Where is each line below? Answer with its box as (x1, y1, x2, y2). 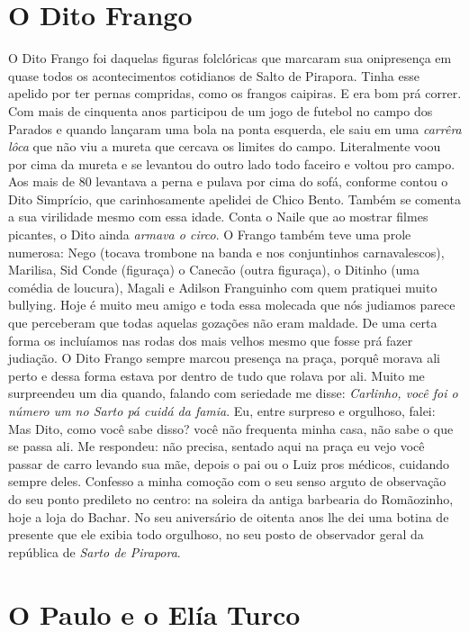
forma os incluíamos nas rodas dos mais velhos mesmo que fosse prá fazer (8, 330, 413, 349)
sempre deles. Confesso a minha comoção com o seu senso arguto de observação (8, 472, 446, 491)
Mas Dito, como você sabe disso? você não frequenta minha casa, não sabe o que (8, 419, 454, 438)
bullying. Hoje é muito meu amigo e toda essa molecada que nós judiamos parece (8, 295, 455, 314)
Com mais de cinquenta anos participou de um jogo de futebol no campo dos (8, 101, 433, 120)
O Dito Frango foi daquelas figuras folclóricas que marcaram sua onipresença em (8, 49, 452, 68)
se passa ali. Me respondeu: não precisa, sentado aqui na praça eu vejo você (8, 437, 425, 456)
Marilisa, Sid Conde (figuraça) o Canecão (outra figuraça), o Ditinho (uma (8, 260, 420, 279)
